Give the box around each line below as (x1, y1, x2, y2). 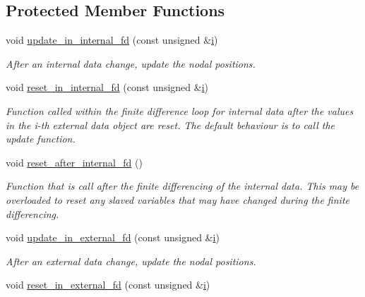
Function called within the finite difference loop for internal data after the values (6, 103, 354, 118)
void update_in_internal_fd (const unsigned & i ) (6, 32, 218, 47)
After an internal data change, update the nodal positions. (6, 56, 256, 71)
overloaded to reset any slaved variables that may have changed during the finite (6, 192, 349, 207)
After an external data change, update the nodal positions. (6, 253, 256, 268)
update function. (6, 131, 76, 146)
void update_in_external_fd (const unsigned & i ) (6, 230, 220, 245)
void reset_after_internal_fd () (6, 154, 143, 169)
